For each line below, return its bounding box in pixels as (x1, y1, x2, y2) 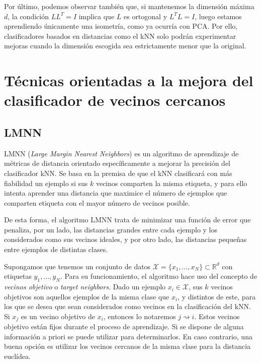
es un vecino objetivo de (21, 311, 95, 321)
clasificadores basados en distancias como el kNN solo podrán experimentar (4, 30, 236, 41)
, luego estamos (195, 11, 242, 21)
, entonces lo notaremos (103, 311, 176, 321)
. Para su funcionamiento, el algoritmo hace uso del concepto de (60, 271, 257, 281)
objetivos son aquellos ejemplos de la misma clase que (4, 291, 169, 301)
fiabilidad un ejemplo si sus (4, 177, 88, 188)
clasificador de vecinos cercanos (4, 90, 226, 110)
